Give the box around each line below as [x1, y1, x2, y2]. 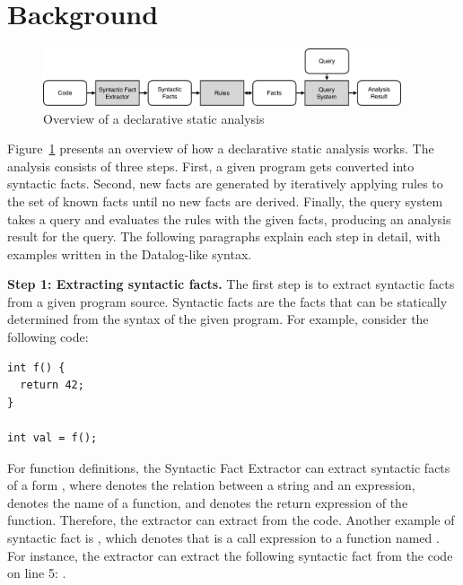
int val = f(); [7, 432, 98, 445]
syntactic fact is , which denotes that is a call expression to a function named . [7, 528, 440, 547]
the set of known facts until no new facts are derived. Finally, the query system [7, 191, 443, 210]
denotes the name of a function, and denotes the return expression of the [7, 493, 408, 511]
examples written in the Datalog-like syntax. [7, 244, 252, 263]
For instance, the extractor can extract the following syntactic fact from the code [7, 546, 453, 564]
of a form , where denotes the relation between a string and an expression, [7, 476, 415, 494]
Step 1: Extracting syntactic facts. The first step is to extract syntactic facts [7, 275, 455, 293]
